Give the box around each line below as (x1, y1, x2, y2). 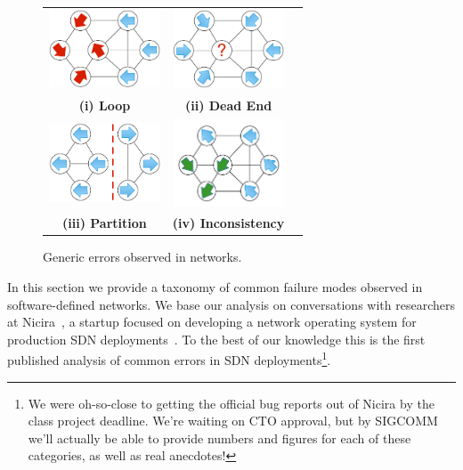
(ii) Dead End (184, 95, 272, 114)
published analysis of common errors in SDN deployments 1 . (7, 348, 331, 369)
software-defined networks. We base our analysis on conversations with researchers (7, 295, 455, 313)
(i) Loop (78, 95, 131, 114)
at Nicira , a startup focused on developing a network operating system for (7, 312, 417, 331)
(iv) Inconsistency (172, 214, 285, 232)
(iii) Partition (62, 214, 147, 232)
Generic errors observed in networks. (43, 247, 242, 266)
